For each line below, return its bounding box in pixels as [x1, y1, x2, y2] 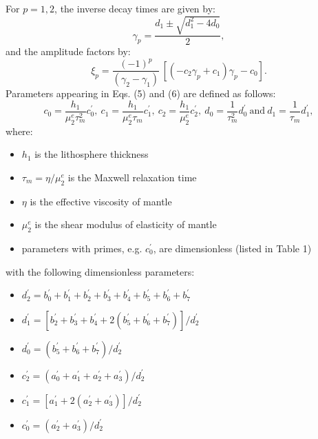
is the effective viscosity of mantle [30, 194, 172, 208]
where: [6, 123, 33, 138]
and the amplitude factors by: [6, 44, 131, 59]
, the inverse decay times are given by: [54, 1, 215, 15]
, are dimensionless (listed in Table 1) [153, 241, 312, 255]
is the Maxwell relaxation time [67, 170, 197, 184]
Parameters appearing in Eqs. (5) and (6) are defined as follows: [6, 86, 276, 101]
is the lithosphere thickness [34, 147, 149, 161]
